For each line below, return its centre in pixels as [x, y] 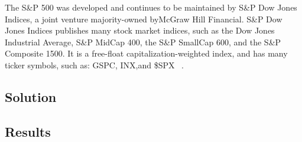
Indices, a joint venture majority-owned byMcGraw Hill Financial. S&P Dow [144, 19]
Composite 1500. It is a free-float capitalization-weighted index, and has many [146, 53]
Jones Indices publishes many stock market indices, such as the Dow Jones [140, 30]
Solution [31, 96]
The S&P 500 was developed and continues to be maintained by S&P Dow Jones [151, 7]
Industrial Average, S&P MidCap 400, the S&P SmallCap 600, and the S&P [143, 42]
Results [28, 131]
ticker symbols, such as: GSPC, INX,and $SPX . [95, 65]
